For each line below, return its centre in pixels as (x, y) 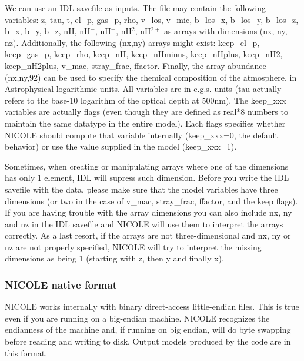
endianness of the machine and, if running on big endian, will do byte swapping (148, 329)
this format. (26, 352)
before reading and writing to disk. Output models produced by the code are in (148, 341)
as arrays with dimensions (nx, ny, (226, 31)
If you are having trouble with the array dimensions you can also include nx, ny (148, 212)
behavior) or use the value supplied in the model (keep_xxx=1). (121, 146)
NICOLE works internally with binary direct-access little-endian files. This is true (152, 307)
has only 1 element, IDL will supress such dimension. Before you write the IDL (147, 178)
